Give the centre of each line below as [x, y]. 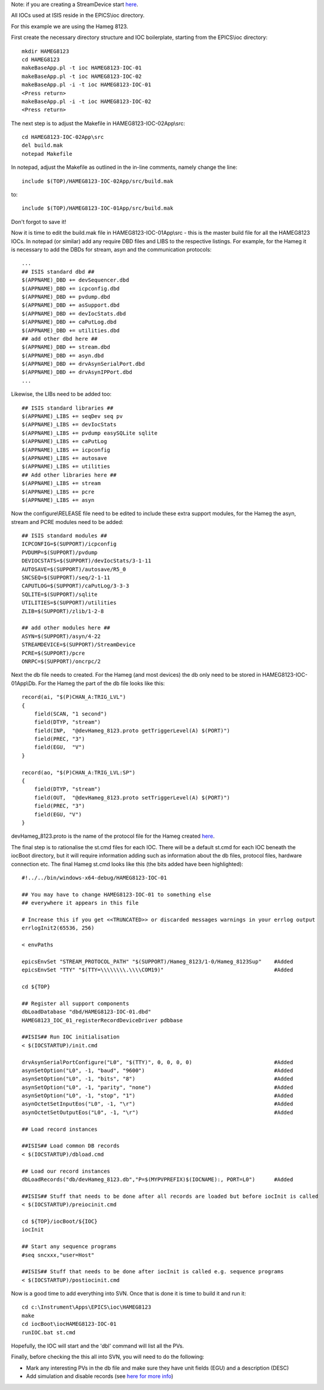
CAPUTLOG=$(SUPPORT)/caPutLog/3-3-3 [75, 586]
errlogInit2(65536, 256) [58, 928]
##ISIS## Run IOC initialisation [71, 1037]
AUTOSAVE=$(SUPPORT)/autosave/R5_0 [74, 569]
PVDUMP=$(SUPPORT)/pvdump [60, 552]
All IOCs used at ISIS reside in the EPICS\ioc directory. [78, 16]
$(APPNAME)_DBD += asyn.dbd [63, 355]
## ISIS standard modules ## [64, 536]
